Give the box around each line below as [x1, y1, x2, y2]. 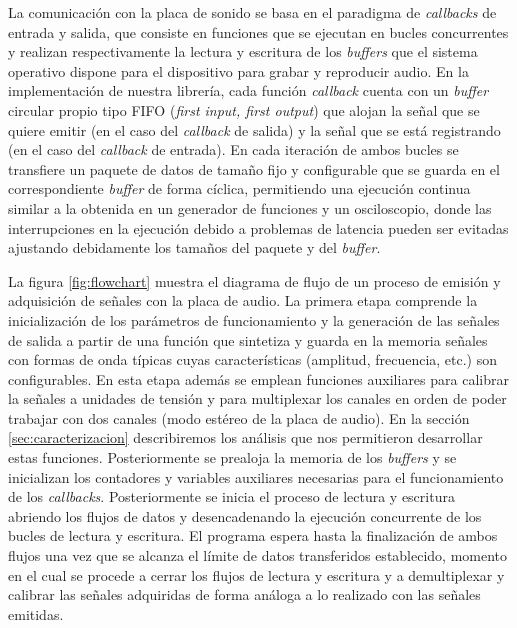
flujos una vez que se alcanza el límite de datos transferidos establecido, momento [8, 545, 508, 566]
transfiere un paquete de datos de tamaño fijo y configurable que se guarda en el [8, 158, 500, 179]
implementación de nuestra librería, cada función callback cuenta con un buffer [8, 80, 489, 101]
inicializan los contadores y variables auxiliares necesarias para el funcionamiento [8, 466, 504, 487]
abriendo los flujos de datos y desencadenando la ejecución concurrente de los [8, 505, 482, 526]
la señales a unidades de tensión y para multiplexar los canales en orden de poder [8, 388, 507, 409]
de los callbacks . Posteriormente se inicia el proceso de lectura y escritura [8, 486, 455, 507]
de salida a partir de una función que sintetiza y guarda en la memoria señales [8, 329, 488, 350]
